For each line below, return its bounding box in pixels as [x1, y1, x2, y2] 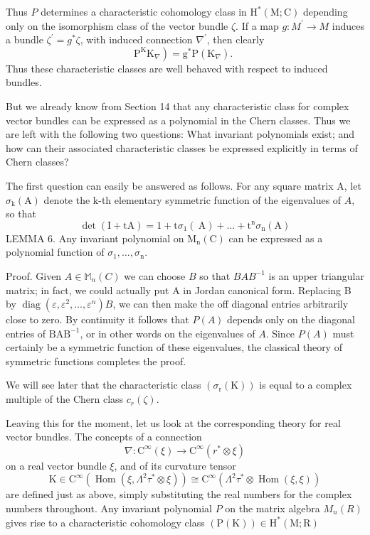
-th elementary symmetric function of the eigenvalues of [98, 192, 342, 207]
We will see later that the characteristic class [6, 377, 201, 392]
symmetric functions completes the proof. [6, 353, 186, 368]
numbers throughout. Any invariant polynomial [6, 501, 212, 516]
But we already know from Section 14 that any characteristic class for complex [6, 98, 349, 113]
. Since [265, 325, 295, 340]
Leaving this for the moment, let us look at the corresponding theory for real [6, 415, 341, 430]
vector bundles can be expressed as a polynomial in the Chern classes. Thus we [6, 112, 351, 127]
